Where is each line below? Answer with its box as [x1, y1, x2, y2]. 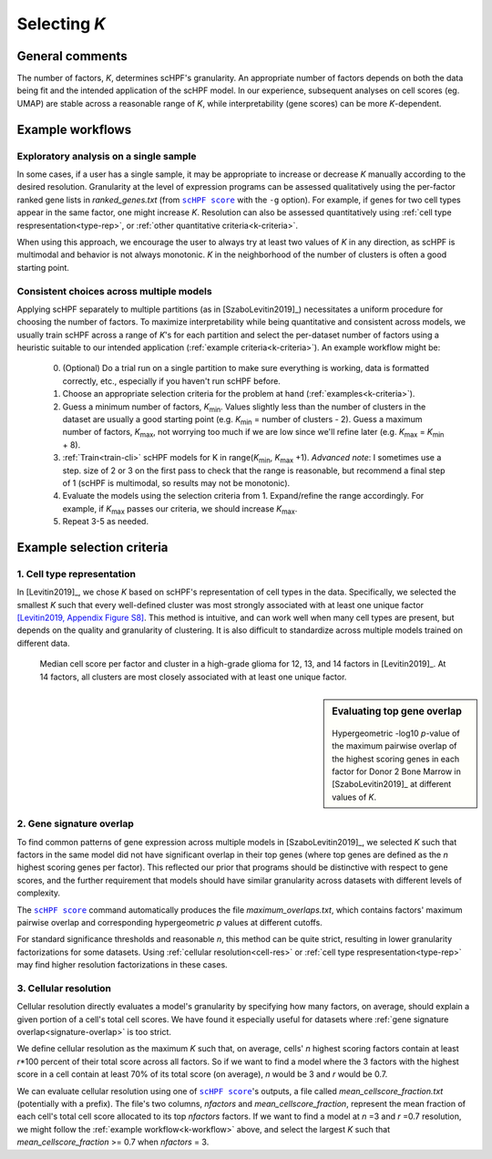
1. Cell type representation [16, 567, 137, 580]
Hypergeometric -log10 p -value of [332, 728, 460, 739]
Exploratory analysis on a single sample [16, 150, 197, 162]
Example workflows [16, 121, 132, 137]
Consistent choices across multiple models [16, 285, 213, 297]
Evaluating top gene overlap [332, 705, 462, 718]
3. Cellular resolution [16, 981, 111, 994]
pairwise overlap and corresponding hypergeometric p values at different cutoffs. [16, 916, 323, 927]
